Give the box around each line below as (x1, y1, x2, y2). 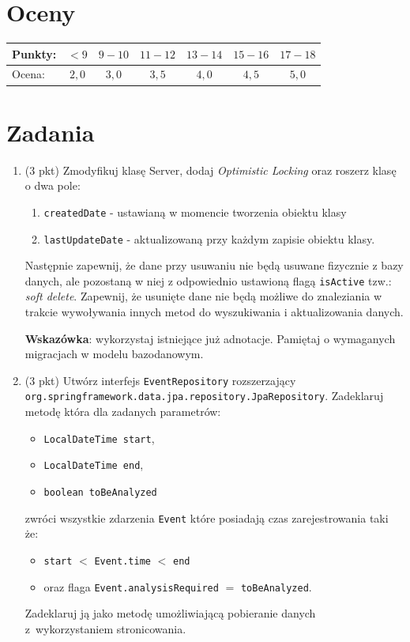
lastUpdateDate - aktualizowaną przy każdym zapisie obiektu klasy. (43, 230, 375, 247)
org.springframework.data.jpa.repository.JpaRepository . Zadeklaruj (24, 387, 384, 404)
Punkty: (12, 45, 57, 62)
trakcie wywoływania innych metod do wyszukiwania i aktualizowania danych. (24, 304, 404, 320)
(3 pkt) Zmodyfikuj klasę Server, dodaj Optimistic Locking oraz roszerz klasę (24, 161, 397, 178)
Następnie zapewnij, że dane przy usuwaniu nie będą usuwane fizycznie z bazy (24, 257, 404, 274)
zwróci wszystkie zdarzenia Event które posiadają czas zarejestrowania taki (24, 509, 389, 526)
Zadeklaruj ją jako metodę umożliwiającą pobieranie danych (24, 605, 316, 621)
